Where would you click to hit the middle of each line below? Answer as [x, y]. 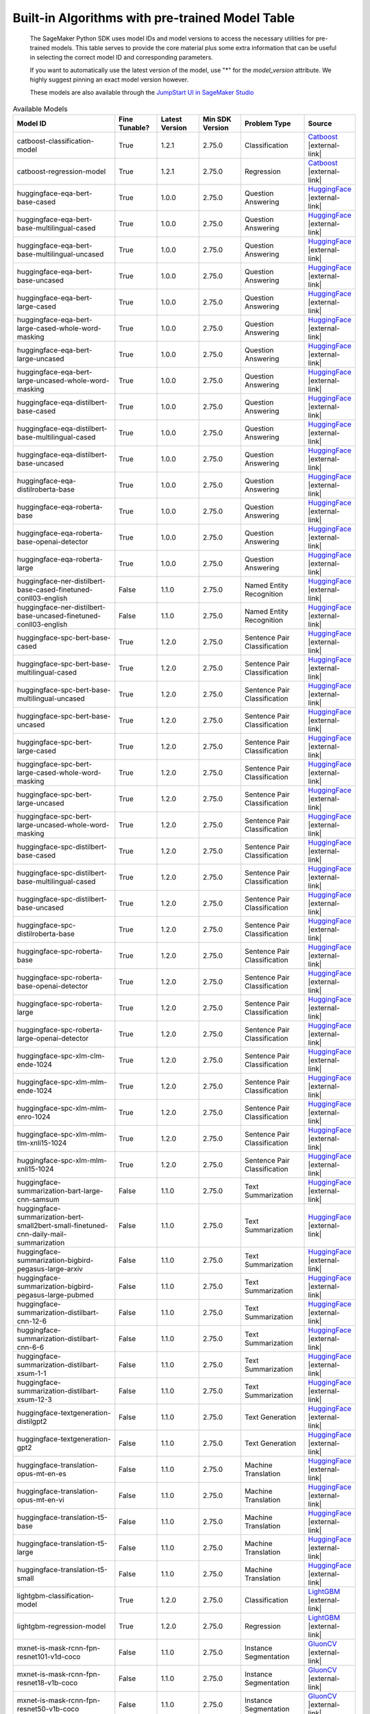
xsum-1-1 [32, 1373]
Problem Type [268, 123]
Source [320, 123]
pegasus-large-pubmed [55, 1295]
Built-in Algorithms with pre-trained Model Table [154, 18]
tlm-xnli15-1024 [42, 1143]
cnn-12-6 [32, 1321]
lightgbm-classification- [56, 1596]
